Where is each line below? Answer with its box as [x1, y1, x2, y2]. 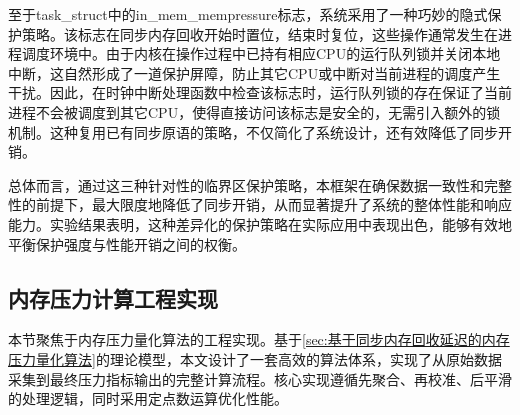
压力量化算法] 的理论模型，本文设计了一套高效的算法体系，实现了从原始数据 [8, 348, 502, 369]
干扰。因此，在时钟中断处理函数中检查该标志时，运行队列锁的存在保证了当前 [8, 82, 512, 103]
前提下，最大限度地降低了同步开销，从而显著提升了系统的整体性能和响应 [35, 194, 512, 215]
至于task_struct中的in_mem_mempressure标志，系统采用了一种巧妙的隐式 [8, 4, 488, 24]
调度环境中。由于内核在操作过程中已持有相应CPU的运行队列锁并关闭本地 [21, 43, 501, 64]
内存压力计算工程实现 [8, 282, 218, 313]
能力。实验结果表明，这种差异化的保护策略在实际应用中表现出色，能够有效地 [8, 213, 512, 234]
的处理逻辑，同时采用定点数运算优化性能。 [8, 388, 288, 409]
